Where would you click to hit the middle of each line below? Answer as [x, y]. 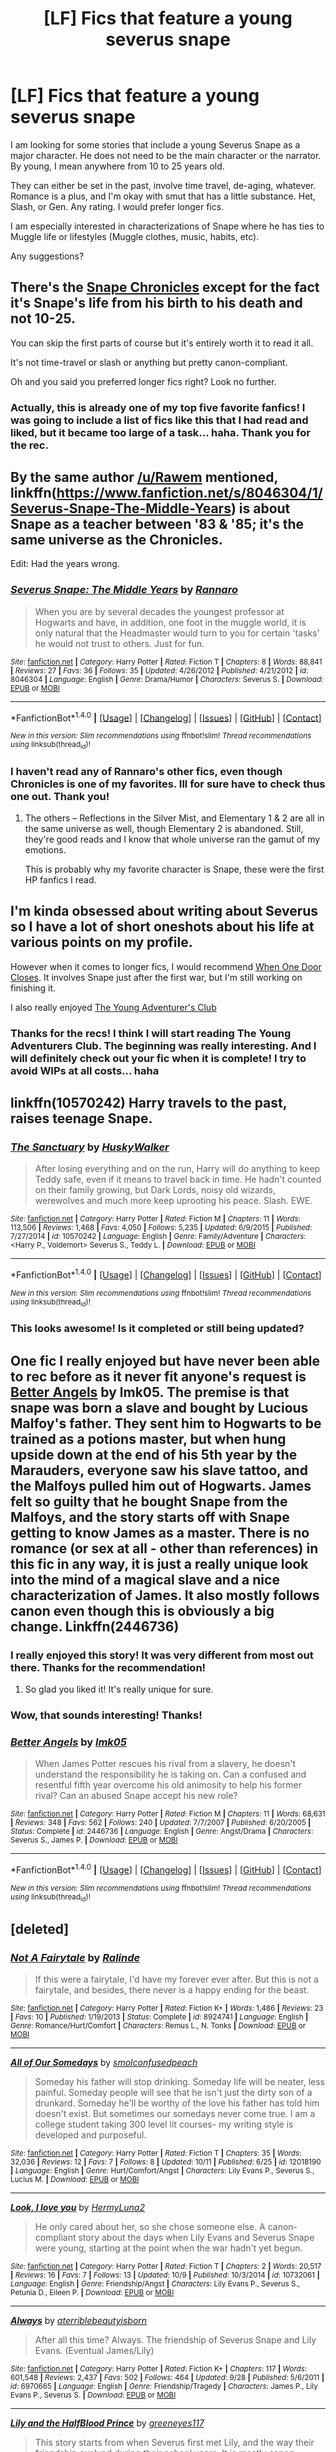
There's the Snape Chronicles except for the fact [165, 287]
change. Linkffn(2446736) [95, 1626]
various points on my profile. [101, 942]
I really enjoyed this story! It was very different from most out [162, 1655]
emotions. [45, 850]
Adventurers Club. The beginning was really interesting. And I [163, 1045]
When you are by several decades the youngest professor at [159, 611]
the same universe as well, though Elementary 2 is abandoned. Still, [164, 829]
